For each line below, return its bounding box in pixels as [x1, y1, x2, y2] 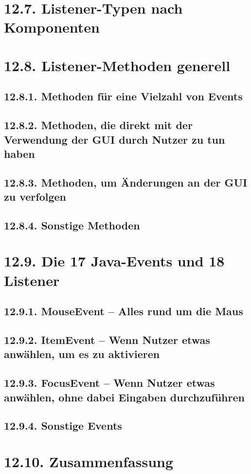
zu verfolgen [4, 189, 66, 204]
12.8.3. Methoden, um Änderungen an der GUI [4, 174, 248, 190]
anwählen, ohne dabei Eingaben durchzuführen [4, 389, 245, 404]
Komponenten [4, 17, 100, 37]
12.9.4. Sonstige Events [4, 418, 122, 433]
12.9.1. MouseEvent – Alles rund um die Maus [4, 303, 243, 319]
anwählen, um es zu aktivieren [4, 346, 160, 361]
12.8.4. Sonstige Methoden [4, 217, 140, 232]
